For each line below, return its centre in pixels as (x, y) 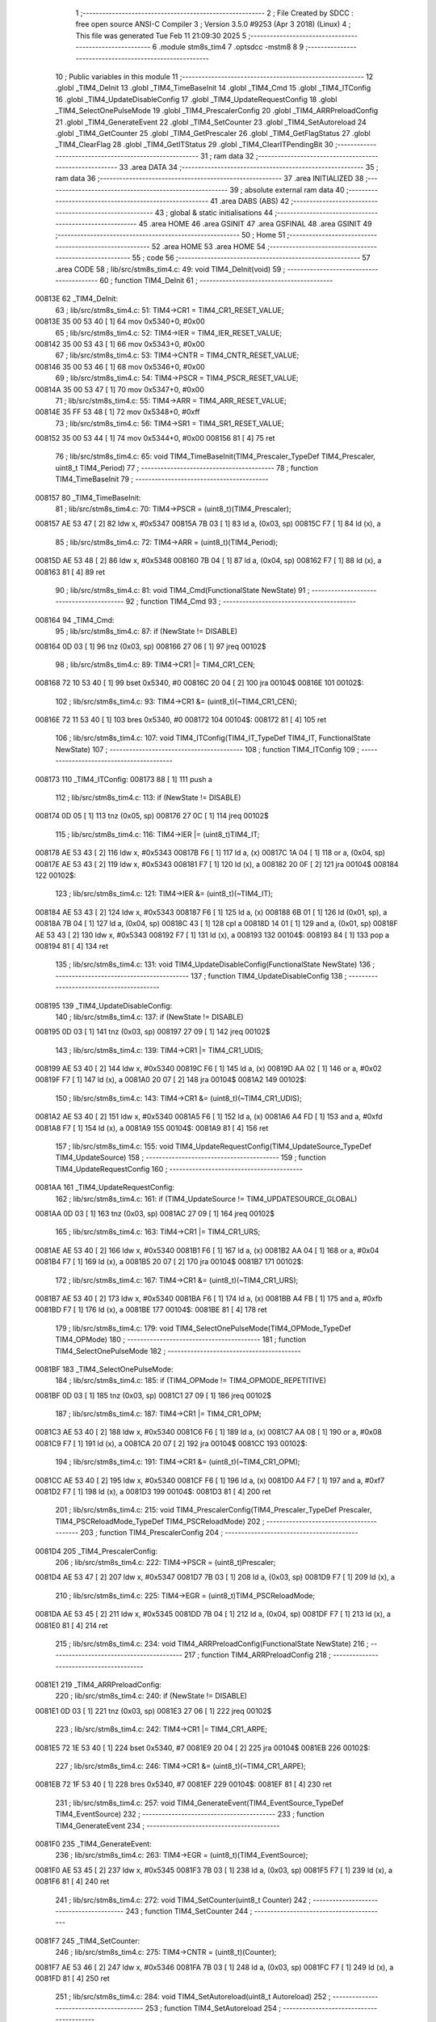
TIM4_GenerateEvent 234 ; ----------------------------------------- (168, 1825)
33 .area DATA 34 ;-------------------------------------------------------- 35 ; (249, 167)
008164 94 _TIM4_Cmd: (75, 620)
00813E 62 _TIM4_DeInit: (77, 298)
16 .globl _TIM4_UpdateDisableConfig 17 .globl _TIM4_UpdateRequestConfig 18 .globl (196, 99)
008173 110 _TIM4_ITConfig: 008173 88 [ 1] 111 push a (124, 779)
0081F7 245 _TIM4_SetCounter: (88, 1940)
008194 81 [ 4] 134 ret (72, 945)
